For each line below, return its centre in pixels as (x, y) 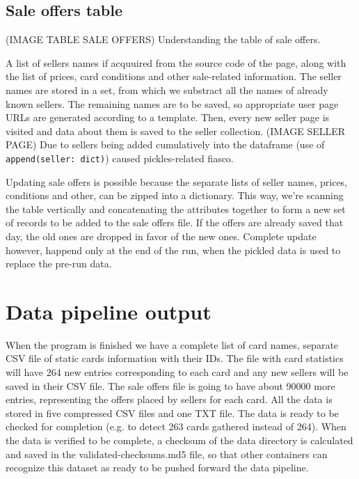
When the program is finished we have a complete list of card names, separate (172, 344)
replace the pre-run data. (59, 264)
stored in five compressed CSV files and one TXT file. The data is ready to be (172, 413)
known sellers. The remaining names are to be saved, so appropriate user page (172, 103)
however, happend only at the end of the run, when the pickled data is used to (173, 250)
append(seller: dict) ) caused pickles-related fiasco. (120, 158)
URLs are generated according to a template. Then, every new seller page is (168, 117)
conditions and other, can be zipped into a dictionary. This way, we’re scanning (175, 195)
